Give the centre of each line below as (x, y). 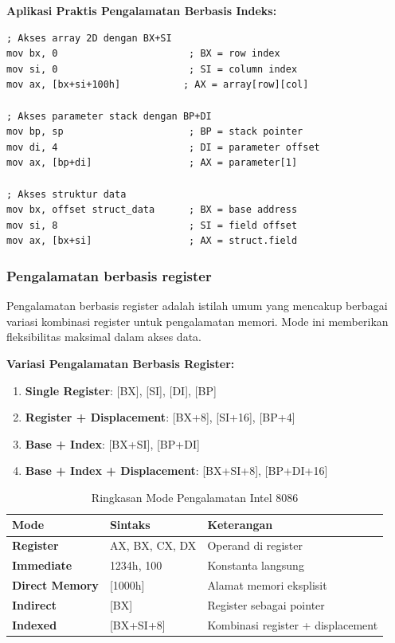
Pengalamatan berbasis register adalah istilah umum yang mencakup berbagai (197, 306)
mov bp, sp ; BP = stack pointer (155, 132)
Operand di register (255, 545)
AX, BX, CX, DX (153, 545)
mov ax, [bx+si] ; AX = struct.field (152, 241)
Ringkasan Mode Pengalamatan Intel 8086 (195, 497)
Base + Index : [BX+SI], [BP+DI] (112, 443)
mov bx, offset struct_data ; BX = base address (152, 210)
